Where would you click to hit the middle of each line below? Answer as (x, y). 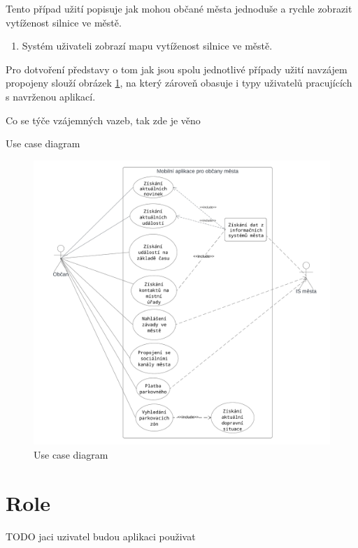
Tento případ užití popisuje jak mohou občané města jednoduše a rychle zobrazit (179, 8)
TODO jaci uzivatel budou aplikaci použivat (101, 536)
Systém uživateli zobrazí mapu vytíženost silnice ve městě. (147, 46)
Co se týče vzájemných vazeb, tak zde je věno (103, 120)
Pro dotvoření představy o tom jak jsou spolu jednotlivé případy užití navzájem (177, 69)
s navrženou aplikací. (51, 96)
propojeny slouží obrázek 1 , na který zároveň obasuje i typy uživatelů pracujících (179, 83)
